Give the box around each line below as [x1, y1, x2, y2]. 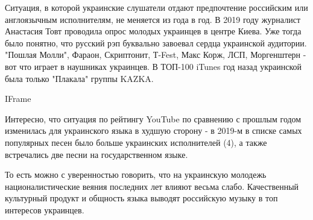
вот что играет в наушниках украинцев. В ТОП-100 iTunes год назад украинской [5, 60, 302, 72]
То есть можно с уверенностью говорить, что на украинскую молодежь [5, 168, 267, 181]
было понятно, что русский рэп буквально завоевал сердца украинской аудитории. [5, 36, 307, 49]
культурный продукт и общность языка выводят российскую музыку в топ [5, 192, 278, 204]
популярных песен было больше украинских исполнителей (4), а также [5, 136, 267, 148]
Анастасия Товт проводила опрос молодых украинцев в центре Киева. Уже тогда [5, 25, 302, 37]
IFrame [5, 92, 31, 105]
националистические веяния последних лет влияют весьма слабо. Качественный [5, 180, 299, 192]
